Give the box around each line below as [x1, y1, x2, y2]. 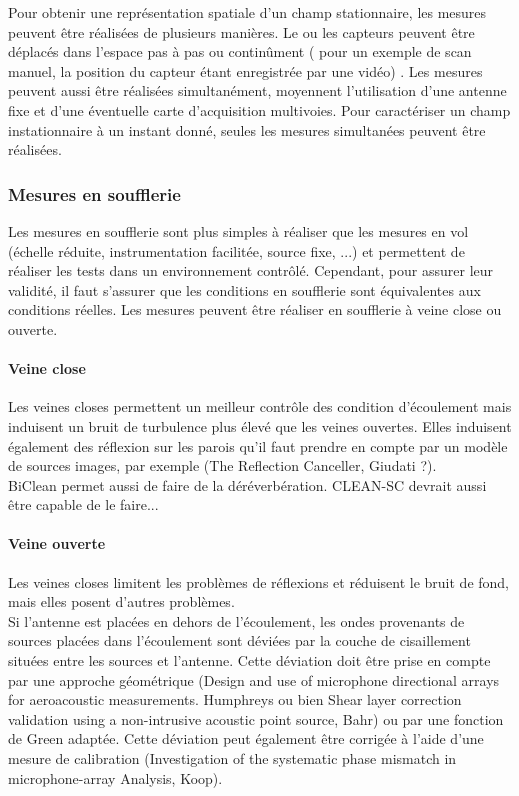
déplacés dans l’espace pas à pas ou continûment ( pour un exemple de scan [8, 41, 472, 62]
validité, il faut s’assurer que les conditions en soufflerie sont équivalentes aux [8, 279, 481, 300]
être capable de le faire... [8, 494, 159, 515]
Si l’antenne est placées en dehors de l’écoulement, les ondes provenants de [8, 610, 465, 631]
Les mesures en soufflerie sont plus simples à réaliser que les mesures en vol [8, 220, 469, 241]
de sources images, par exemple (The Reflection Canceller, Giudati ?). [8, 455, 437, 476]
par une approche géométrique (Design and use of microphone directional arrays [8, 669, 500, 690]
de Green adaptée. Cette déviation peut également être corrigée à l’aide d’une [8, 728, 484, 749]
